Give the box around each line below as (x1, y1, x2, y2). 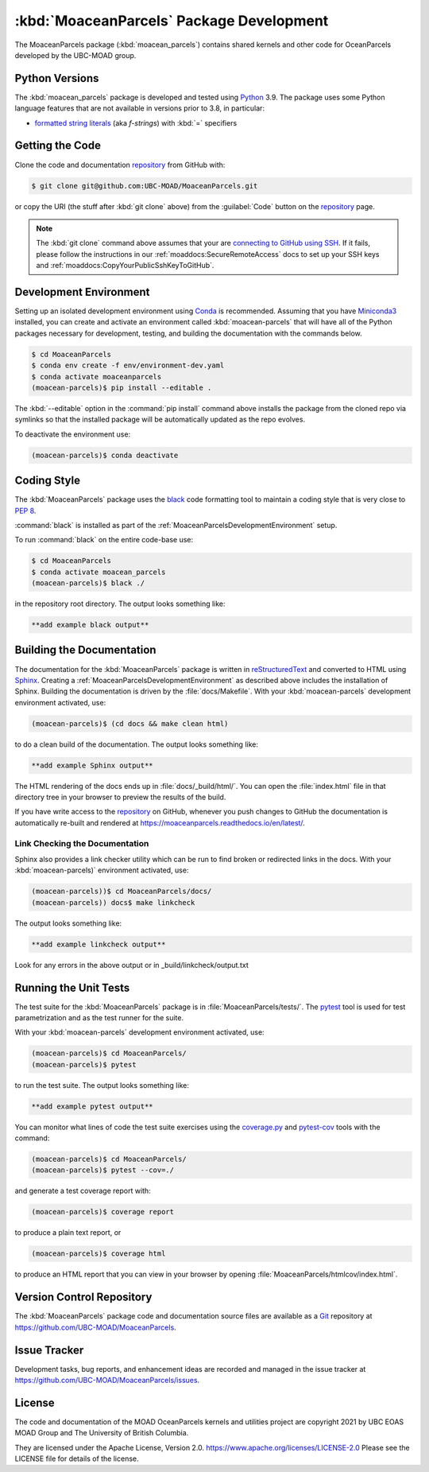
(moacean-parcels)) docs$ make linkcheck (31, 898, 195, 907)
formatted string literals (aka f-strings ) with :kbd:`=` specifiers (34, 118, 238, 127)
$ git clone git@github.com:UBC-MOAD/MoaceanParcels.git (31, 181, 258, 190)
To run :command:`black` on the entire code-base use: (14, 535, 194, 545)
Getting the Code (14, 139, 101, 153)
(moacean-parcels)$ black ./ (31, 579, 145, 588)
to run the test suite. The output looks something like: (14, 1080, 190, 1089)
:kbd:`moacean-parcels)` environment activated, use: (14, 865, 189, 875)
